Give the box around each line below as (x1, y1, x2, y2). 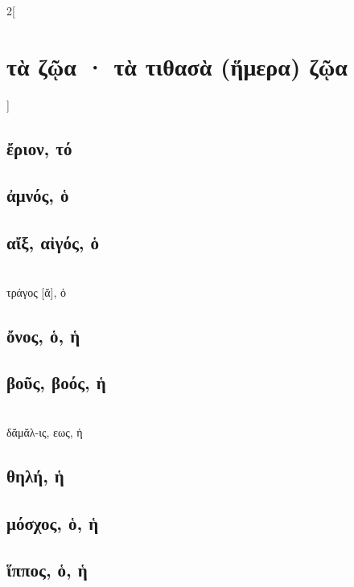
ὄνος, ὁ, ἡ (6, 322, 80, 347)
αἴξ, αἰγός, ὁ (6, 230, 99, 255)
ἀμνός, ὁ (6, 183, 69, 207)
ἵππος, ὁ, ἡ (6, 557, 88, 582)
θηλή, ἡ (6, 462, 64, 487)
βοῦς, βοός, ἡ (6, 370, 106, 395)
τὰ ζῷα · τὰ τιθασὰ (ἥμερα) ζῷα (6, 49, 348, 82)
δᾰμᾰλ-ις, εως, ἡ (6, 423, 83, 440)
